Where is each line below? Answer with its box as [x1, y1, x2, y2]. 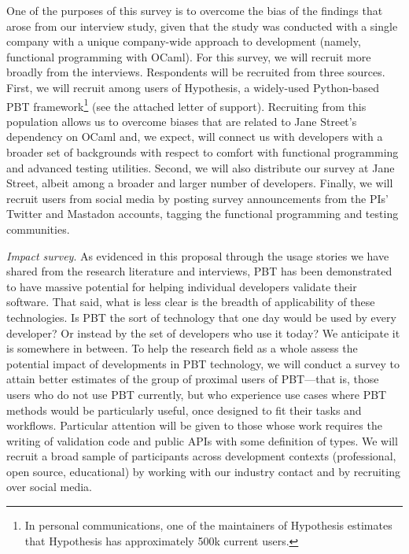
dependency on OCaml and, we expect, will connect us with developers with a [6, 128, 383, 145]
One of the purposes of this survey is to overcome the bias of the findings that [6, 2, 383, 18]
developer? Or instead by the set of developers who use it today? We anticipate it [6, 324, 400, 341]
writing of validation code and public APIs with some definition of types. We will [6, 432, 398, 449]
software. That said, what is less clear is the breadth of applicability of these [6, 294, 375, 310]
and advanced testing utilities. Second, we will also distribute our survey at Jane [6, 159, 395, 175]
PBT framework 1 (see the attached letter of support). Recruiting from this [6, 95, 367, 114]
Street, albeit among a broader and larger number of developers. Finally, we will [6, 175, 393, 191]
